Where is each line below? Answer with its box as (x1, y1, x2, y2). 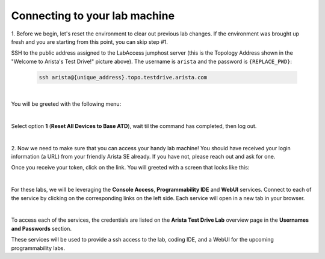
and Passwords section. (11, 225, 72, 232)
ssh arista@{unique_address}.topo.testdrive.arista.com (39, 74, 208, 81)
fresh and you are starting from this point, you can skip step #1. (11, 38, 169, 45)
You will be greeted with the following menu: (11, 100, 122, 108)
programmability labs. (11, 244, 66, 252)
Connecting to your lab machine (11, 9, 175, 22)
